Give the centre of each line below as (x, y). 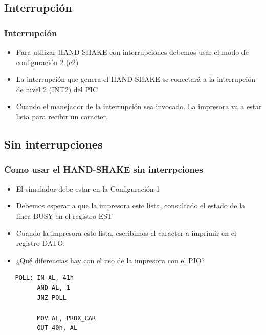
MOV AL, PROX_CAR (66, 318)
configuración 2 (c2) (47, 62)
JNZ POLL (52, 298)
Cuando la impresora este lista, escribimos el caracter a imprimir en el (126, 233)
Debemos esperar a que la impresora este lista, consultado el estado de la (131, 206)
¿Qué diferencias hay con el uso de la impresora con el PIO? (110, 260)
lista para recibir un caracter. (62, 116)
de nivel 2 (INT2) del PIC (57, 89)
